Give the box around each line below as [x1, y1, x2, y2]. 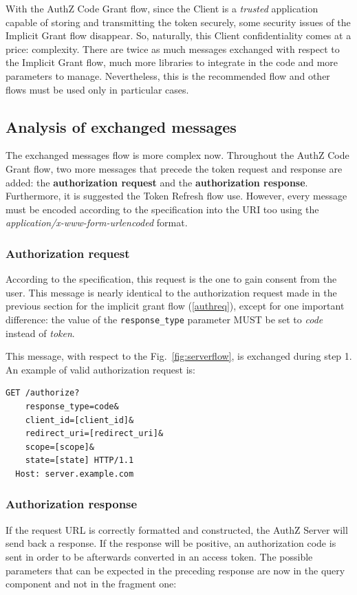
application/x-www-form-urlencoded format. [6, 215, 188, 230]
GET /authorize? [6, 388, 80, 398]
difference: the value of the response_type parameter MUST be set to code [6, 312, 323, 326]
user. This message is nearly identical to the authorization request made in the [6, 285, 337, 299]
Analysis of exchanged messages [6, 116, 237, 137]
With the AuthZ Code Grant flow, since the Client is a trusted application [6, 1, 318, 15]
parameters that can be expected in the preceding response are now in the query [6, 563, 345, 577]
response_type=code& [25, 401, 119, 411]
